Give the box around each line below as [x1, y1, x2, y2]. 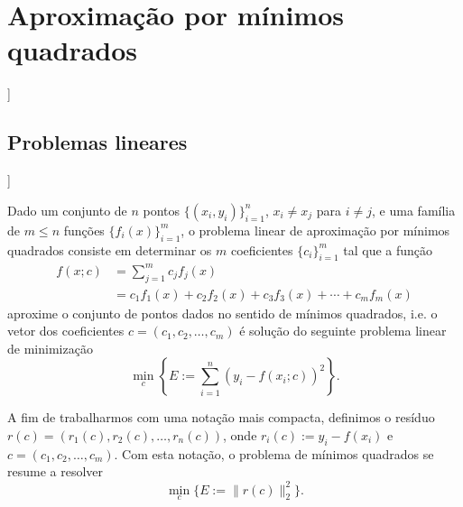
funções [63, 220, 105, 239]
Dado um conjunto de [7, 200, 127, 219]
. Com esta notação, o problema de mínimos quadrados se [114, 444, 434, 463]
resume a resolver [7, 462, 104, 481]
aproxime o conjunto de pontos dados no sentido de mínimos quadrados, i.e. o [7, 303, 438, 322]
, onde [223, 426, 257, 445]
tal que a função [343, 240, 433, 259]
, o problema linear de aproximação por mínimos [181, 220, 450, 239]
